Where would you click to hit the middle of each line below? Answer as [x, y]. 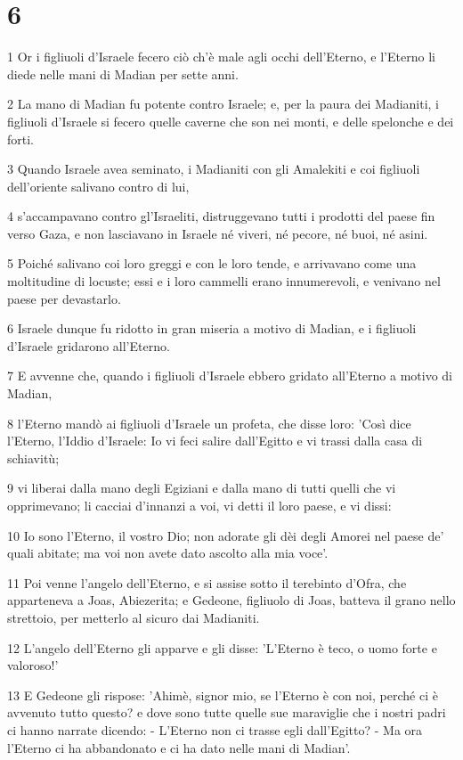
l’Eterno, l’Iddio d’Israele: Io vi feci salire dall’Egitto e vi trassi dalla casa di [215, 441]
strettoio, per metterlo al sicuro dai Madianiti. [134, 617]
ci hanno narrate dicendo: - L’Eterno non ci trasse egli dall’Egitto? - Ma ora [215, 729]
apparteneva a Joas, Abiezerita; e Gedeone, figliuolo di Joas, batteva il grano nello [231, 600]
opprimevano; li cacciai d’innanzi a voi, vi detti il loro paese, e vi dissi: [199, 505]
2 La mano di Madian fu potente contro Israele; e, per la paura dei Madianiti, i [223, 104]
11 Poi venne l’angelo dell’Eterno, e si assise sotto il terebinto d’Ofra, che [207, 582]
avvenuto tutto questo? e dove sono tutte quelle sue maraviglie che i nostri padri [227, 712]
